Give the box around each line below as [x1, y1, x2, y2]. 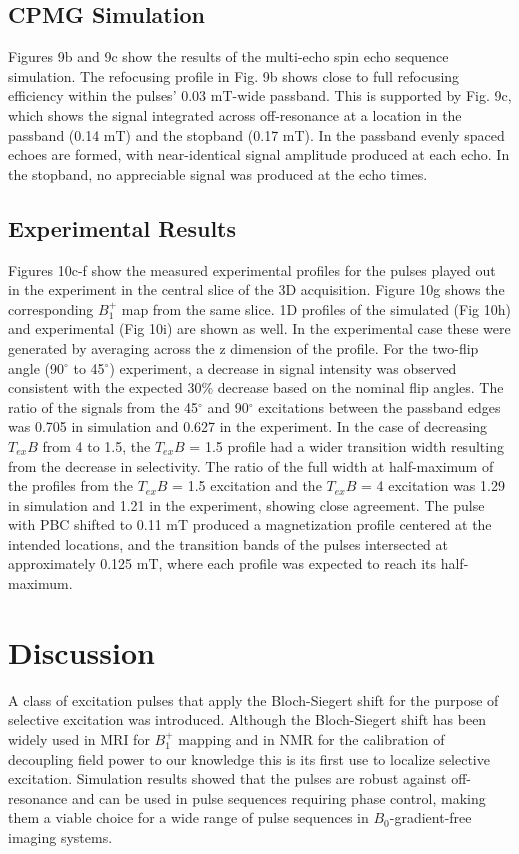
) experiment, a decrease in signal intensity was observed [109, 357, 457, 378]
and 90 [207, 396, 249, 417]
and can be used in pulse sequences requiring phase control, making [71, 787, 486, 808]
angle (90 [8, 357, 64, 378]
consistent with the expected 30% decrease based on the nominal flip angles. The [8, 377, 504, 398]
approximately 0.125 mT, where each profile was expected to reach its [8, 553, 437, 574]
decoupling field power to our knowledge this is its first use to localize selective [8, 748, 490, 769]
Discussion [8, 631, 155, 672]
